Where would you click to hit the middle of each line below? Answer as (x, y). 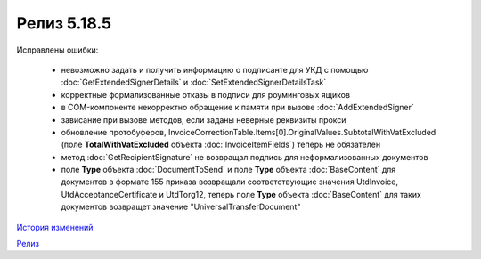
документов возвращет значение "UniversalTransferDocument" (181, 207)
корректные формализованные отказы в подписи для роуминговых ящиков (206, 94)
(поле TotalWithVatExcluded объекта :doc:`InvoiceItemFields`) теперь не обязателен (221, 145)
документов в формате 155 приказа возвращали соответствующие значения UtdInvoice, (230, 182)
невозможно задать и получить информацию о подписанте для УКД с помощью (215, 69)
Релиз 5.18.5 (64, 23)
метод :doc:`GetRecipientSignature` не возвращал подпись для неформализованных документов (245, 157)
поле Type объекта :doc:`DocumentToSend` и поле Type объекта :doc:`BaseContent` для (228, 170)
